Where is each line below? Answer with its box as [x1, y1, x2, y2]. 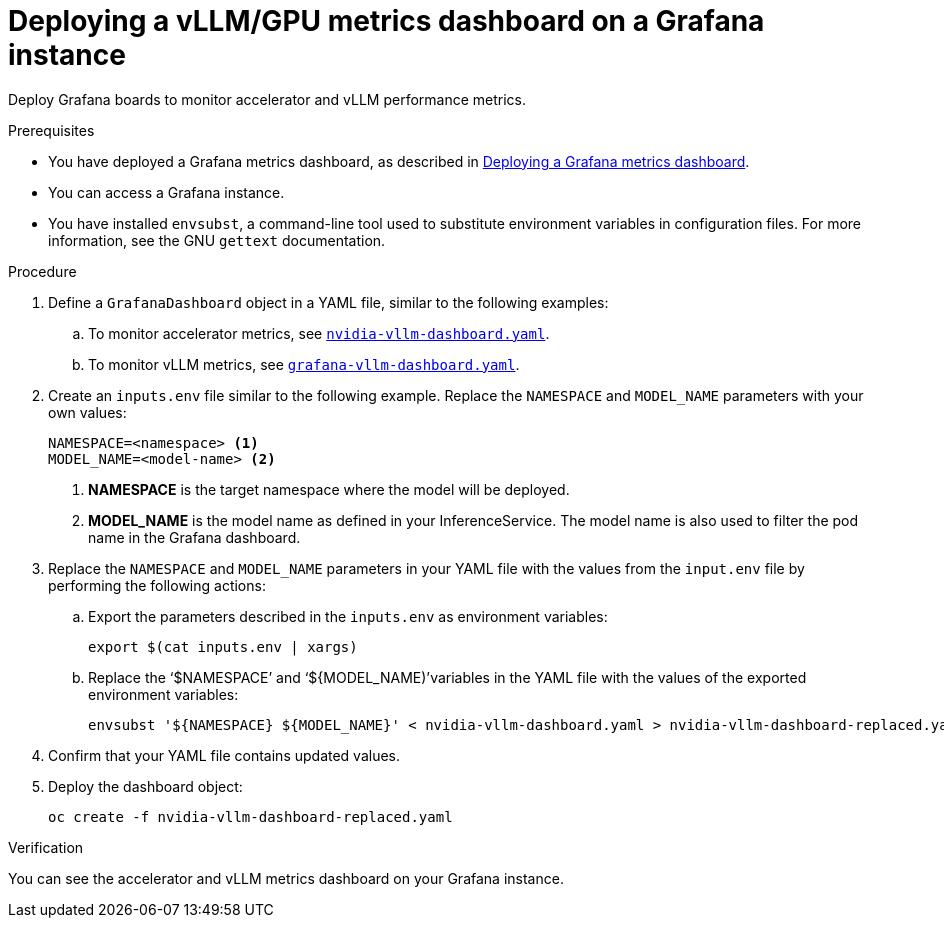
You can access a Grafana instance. [48, 183, 285, 201]
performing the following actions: [48, 576, 266, 594]
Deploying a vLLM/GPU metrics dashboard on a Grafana [8, 4, 765, 38]
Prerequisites [8, 121, 95, 139]
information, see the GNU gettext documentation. [48, 231, 386, 249]
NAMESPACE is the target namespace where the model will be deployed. [88, 480, 570, 498]
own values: [48, 403, 127, 421]
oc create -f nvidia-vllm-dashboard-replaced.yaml [48, 808, 453, 825]
